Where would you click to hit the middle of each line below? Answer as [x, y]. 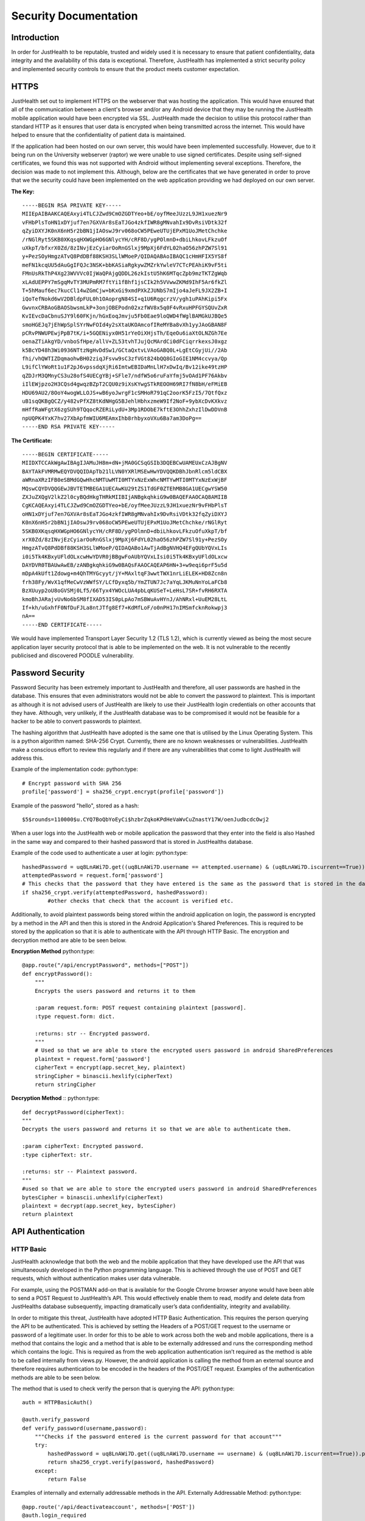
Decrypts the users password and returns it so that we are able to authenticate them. [157, 1129]
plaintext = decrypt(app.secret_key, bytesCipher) [99, 1206]
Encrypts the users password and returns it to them [115, 991]
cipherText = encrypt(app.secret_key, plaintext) [110, 1067]
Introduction [35, 37]
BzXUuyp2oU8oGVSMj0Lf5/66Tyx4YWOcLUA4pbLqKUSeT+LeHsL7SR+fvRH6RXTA [125, 591]
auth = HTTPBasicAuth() [57, 1403]
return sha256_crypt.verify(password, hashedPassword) [131, 1462]
